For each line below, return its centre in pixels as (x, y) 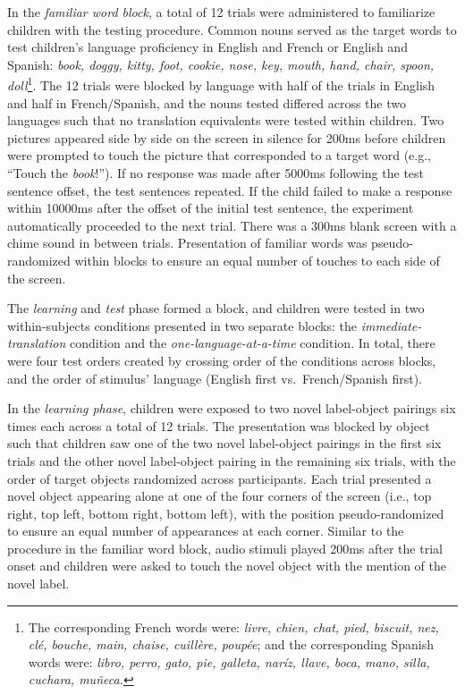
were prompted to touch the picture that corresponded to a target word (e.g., (220, 155)
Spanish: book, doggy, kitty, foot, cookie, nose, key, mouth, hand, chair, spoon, (221, 64)
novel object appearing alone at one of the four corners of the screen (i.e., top (220, 496)
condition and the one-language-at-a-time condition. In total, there (252, 343)
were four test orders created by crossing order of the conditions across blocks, (222, 360)
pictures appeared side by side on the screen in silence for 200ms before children (227, 137)
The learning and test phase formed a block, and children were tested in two (216, 308)
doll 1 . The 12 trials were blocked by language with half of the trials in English (221, 84)
